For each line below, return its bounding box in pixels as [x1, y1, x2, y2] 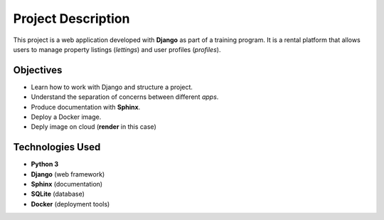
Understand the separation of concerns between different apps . [31, 93, 219, 101]
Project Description [13, 11, 130, 26]
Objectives [13, 64, 63, 76]
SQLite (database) [31, 189, 85, 199]
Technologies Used [13, 141, 101, 153]
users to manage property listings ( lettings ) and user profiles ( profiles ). [13, 45, 221, 53]
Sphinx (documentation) [31, 180, 103, 189]
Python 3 [31, 160, 59, 169]
